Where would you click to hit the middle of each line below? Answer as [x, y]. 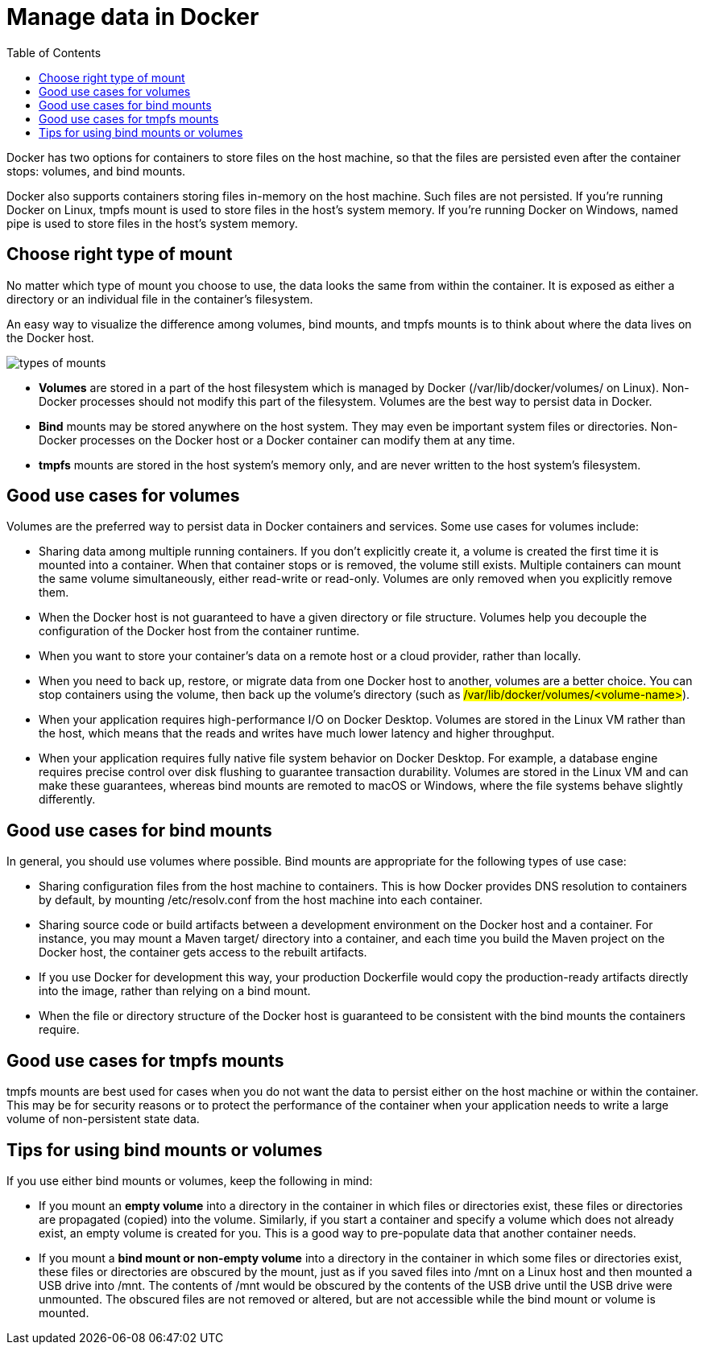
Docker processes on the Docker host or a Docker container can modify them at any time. [277, 440]
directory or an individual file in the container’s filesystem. [160, 299]
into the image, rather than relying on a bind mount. [175, 991]
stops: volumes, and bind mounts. [96, 171]
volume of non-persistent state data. [103, 1119]
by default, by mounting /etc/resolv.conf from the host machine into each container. [261, 900]
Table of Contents [54, 52]
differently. [67, 799]
